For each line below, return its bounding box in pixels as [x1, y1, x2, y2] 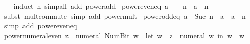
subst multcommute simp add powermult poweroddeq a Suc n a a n [4, 10, 246, 21]
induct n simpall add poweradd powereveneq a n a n [13, 1, 209, 11]
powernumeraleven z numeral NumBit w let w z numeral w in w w [4, 30, 245, 40]
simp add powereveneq [4, 20, 77, 31]
